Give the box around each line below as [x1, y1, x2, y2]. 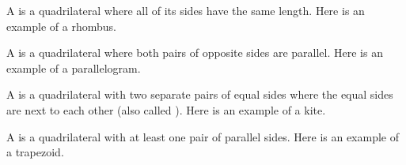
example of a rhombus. [6, 17, 116, 34]
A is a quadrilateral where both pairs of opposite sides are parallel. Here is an [6, 44, 383, 61]
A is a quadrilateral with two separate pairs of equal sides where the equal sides [6, 86, 393, 103]
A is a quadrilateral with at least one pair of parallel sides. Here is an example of [6, 128, 400, 144]
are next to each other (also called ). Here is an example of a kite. [6, 101, 326, 118]
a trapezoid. [6, 144, 64, 160]
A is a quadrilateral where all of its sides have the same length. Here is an [6, 2, 365, 18]
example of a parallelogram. [6, 59, 141, 76]
